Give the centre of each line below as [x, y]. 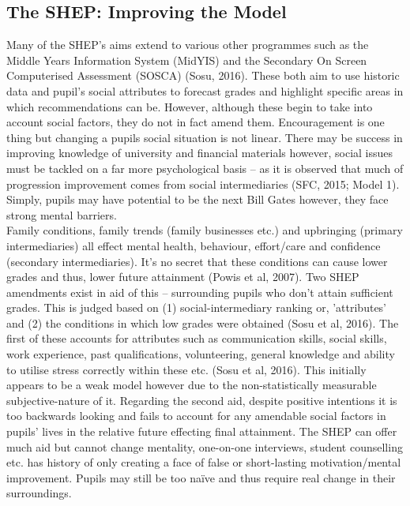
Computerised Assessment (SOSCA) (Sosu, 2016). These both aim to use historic [203, 75]
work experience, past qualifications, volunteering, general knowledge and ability [201, 354]
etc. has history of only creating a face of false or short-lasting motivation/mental [204, 462]
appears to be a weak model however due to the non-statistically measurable [192, 385]
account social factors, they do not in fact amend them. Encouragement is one [196, 122]
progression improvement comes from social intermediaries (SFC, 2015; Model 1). [203, 184]
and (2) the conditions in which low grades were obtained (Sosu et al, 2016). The [203, 322]
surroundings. [39, 493]
